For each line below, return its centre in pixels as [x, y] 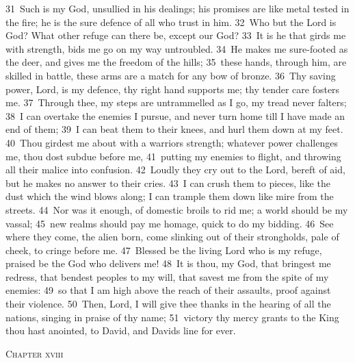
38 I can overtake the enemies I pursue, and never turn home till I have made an [175, 115]
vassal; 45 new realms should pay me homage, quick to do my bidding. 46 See [170, 223]
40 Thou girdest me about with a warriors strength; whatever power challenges [172, 142]
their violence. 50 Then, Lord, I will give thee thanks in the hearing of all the [168, 304]
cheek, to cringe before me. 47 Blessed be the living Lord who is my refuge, [164, 250]
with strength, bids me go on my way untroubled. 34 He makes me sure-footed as [177, 48]
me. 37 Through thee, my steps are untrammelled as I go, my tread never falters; [176, 102]
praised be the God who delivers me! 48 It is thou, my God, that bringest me [168, 263]
